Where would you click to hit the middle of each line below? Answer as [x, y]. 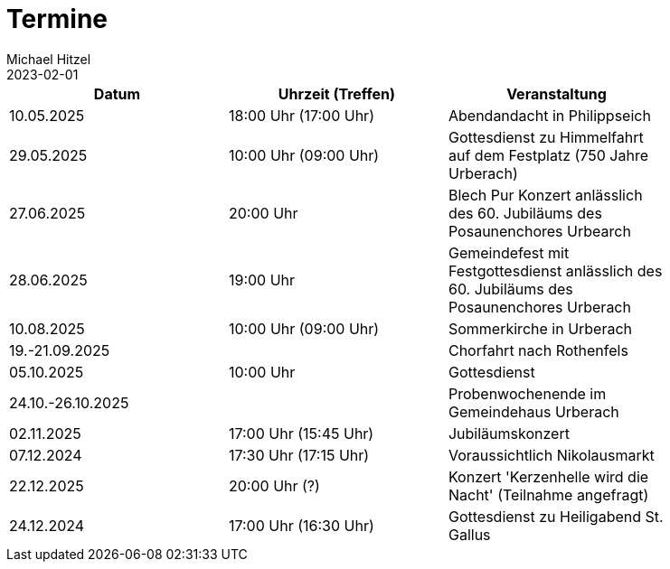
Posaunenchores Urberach [539, 307]
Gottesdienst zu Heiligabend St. [556, 516]
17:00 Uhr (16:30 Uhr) [301, 525]
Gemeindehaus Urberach [533, 411]
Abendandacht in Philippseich [549, 115]
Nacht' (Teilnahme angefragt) [548, 494]
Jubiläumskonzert [509, 433]
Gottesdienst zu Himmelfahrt [546, 137]
